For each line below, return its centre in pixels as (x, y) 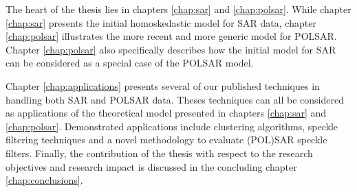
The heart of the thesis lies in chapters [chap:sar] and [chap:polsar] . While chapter (178, 9)
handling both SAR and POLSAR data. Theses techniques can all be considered (175, 99)
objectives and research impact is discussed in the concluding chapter (151, 166)
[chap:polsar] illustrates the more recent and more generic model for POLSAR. (171, 36)
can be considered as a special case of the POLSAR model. (130, 63)
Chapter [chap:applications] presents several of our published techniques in (163, 85)
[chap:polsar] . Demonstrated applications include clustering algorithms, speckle (172, 126)
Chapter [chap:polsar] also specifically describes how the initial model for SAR (171, 49)
